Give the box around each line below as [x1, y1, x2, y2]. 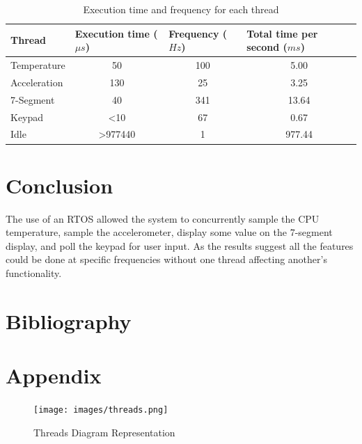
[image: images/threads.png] [33, 405, 168, 415]
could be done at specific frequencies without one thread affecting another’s [6, 252, 327, 267]
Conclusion [6, 171, 113, 199]
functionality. [6, 266, 62, 280]
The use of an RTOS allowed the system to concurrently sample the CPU [6, 211, 320, 225]
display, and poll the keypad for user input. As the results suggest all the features [6, 238, 354, 253]
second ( [246, 40, 288, 54]
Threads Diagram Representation [33, 425, 175, 439]
